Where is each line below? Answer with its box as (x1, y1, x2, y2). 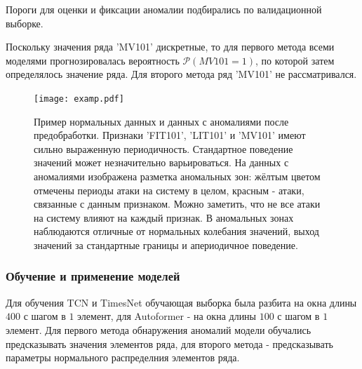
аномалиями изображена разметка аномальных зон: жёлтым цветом (34, 169, 321, 183)
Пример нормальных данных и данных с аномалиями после (34, 114, 289, 128)
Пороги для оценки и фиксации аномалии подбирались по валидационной (6, 2, 322, 16)
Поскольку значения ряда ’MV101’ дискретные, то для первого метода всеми (6, 39, 335, 54)
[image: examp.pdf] (34, 93, 124, 104)
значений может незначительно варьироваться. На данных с (34, 155, 289, 170)
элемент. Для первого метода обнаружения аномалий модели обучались (6, 322, 311, 337)
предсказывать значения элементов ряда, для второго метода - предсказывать (6, 336, 333, 351)
